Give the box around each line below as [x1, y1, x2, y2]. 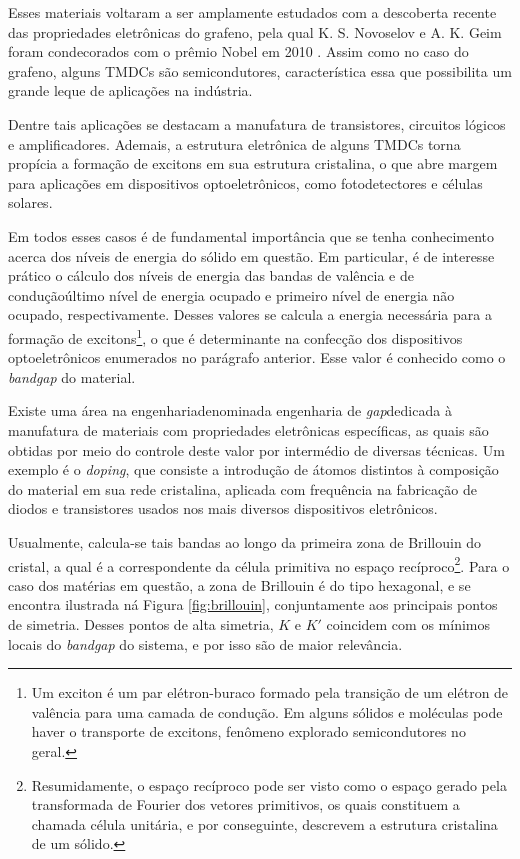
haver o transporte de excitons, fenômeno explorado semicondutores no [31, 721, 466, 742]
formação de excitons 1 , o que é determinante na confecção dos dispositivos [8, 324, 463, 348]
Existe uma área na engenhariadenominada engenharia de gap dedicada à [8, 400, 452, 421]
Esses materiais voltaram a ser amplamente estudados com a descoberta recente [8, 2, 497, 22]
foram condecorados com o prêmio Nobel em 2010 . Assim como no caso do [8, 41, 469, 62]
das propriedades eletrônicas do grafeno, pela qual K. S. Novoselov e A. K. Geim [8, 21, 502, 42]
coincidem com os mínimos [326, 613, 490, 634]
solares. [8, 192, 53, 213]
